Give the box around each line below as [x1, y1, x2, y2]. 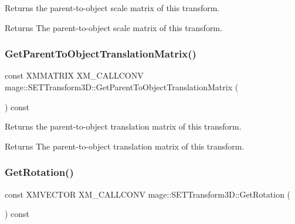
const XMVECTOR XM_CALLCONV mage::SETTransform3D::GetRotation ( [5, 188, 291, 200]
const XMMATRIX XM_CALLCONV [5, 69, 144, 82]
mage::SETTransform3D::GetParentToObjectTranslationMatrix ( [5, 81, 239, 93]
